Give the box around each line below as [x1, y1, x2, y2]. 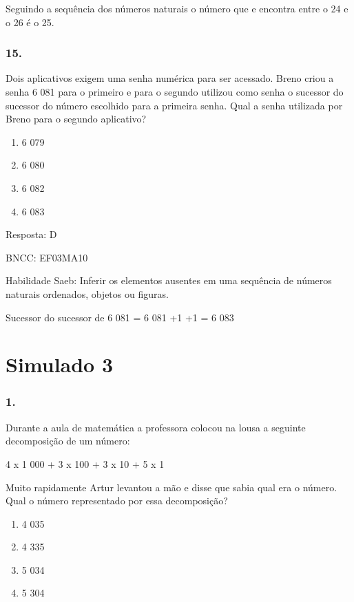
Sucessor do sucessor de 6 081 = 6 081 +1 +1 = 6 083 [6, 310, 234, 324]
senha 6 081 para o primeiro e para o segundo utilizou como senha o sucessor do [6, 85, 344, 98]
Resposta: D [6, 227, 57, 241]
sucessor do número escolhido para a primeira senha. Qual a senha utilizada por [6, 98, 343, 112]
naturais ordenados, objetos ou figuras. [6, 286, 169, 301]
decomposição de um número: [6, 433, 130, 448]
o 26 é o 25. [6, 14, 54, 29]
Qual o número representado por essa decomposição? [6, 493, 228, 508]
